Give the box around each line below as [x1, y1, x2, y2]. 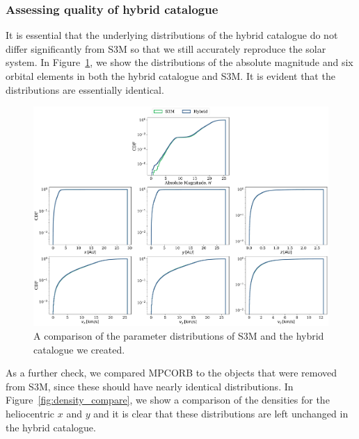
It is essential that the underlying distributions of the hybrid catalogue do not [6, 28, 338, 42]
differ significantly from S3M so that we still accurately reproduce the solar [6, 41, 326, 56]
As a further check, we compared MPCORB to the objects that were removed [6, 365, 337, 380]
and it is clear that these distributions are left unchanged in [93, 406, 349, 420]
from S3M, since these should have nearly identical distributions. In [6, 379, 294, 393]
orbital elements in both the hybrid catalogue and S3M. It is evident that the [6, 69, 335, 83]
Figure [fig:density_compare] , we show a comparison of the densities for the [6, 392, 330, 407]
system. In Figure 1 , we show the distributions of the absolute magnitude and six [6, 55, 353, 69]
